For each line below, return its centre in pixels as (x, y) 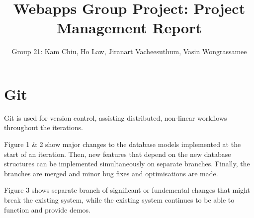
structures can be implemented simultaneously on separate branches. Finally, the (127, 164)
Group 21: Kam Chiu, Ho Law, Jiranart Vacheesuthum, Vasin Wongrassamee (129, 51)
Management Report (129, 28)
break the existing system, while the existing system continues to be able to (119, 200)
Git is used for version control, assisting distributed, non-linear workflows (116, 117)
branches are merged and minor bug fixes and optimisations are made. (111, 173)
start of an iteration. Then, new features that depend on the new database (118, 154)
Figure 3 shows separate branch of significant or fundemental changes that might (127, 190)
